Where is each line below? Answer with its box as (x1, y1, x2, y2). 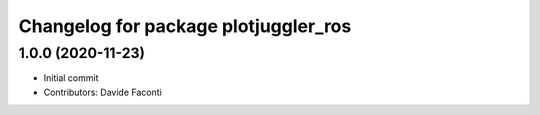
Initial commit (43, 72, 99, 84)
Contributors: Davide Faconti (43, 86, 162, 98)
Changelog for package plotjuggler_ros (18, 15, 352, 37)
